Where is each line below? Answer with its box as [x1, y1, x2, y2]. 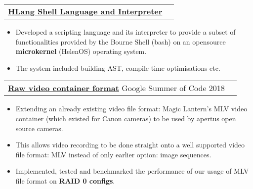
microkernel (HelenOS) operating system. [15, 46, 147, 56]
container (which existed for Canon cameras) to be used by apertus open [15, 113, 236, 123]
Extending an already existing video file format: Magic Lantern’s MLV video [15, 103, 248, 114]
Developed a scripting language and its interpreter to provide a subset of [15, 27, 236, 37]
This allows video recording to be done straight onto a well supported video [15, 140, 245, 150]
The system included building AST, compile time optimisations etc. [15, 62, 220, 73]
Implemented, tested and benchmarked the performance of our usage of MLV [15, 166, 249, 176]
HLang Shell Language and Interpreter [8, 5, 163, 17]
